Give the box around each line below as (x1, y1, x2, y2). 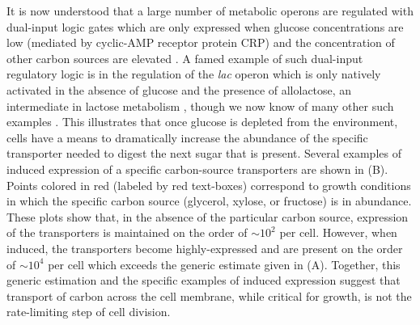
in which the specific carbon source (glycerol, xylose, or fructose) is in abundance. (6, 192, 412, 209)
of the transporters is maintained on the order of (6, 224, 248, 241)
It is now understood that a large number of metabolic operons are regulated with (6, 2, 414, 19)
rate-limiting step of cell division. (6, 303, 171, 320)
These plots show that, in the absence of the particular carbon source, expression (6, 208, 409, 225)
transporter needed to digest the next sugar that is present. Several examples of (6, 145, 401, 162)
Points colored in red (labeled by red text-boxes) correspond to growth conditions (6, 176, 411, 193)
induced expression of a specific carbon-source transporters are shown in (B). (6, 160, 388, 177)
